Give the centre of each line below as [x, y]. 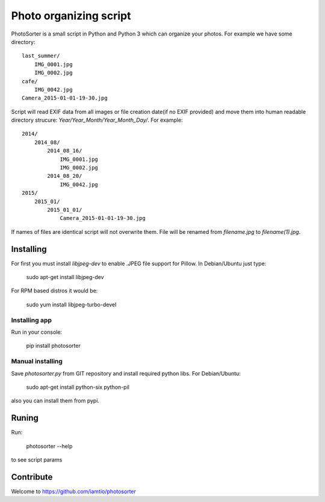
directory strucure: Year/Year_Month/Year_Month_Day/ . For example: [97, 120]
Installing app [32, 320]
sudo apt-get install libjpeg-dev [65, 277]
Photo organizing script [71, 16]
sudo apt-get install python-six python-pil [78, 387]
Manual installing [37, 362]
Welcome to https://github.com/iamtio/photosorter [74, 491]
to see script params [37, 460]
